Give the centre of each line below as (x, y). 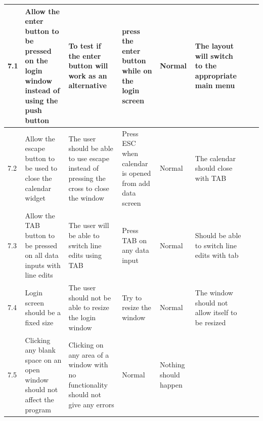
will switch (214, 55)
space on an (43, 359)
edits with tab (217, 255)
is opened (137, 173)
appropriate (216, 75)
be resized (210, 322)
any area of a (89, 354)
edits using (85, 255)
